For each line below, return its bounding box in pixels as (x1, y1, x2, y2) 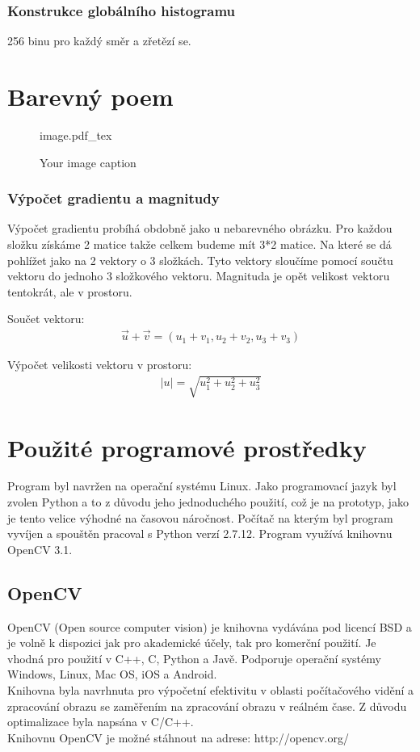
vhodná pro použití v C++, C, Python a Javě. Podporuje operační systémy (7, 649, 381, 666)
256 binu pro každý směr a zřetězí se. (7, 32, 191, 49)
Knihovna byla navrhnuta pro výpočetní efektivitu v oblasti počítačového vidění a (7, 682, 414, 698)
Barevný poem (7, 80, 174, 112)
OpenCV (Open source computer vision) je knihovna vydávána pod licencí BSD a (7, 618, 412, 635)
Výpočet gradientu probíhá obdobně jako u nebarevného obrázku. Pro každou (7, 220, 393, 237)
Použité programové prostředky (7, 431, 367, 464)
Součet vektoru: (7, 310, 85, 327)
